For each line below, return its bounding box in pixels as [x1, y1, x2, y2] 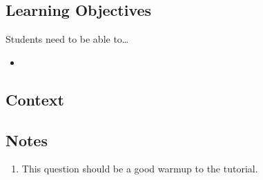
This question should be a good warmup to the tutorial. [21, 161, 258, 176]
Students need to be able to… [6, 32, 129, 46]
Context [6, 88, 64, 110]
